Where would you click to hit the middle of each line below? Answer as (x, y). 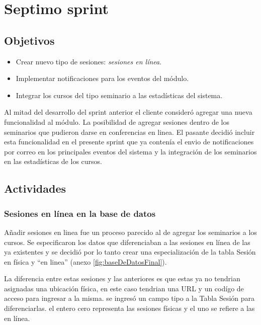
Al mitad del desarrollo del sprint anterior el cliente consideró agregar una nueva (128, 112)
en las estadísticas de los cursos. (53, 161)
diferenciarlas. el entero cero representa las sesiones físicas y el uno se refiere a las (129, 308)
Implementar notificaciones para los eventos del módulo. (102, 78)
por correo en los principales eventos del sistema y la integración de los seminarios (130, 151)
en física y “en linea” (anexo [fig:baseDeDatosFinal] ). (85, 261)
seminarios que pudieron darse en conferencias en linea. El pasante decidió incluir (129, 132)
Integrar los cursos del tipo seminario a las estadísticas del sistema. (119, 95)
